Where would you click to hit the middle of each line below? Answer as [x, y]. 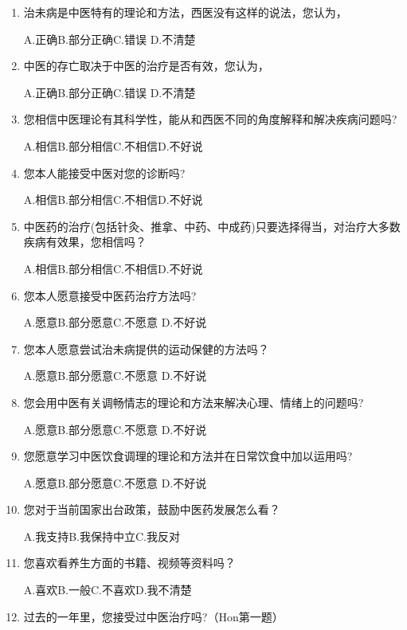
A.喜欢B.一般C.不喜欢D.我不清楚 [108, 590]
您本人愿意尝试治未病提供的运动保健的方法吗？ [146, 348]
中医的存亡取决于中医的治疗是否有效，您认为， [146, 66]
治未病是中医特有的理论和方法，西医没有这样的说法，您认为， [185, 12]
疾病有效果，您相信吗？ [85, 242]
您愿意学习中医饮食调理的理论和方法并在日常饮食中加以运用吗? [188, 456]
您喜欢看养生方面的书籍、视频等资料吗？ [129, 563]
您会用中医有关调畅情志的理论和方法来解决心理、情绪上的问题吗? [194, 402]
